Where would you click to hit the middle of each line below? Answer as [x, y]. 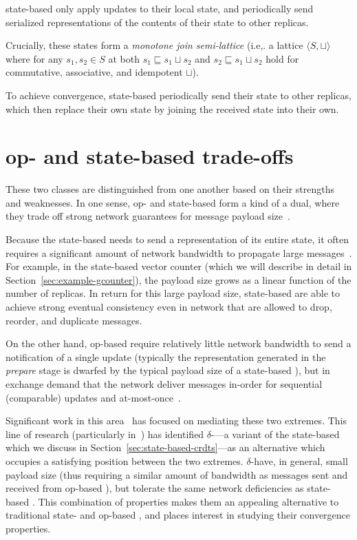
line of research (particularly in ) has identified [105, 434]
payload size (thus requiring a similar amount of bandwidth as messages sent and [177, 474]
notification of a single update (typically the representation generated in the [166, 356]
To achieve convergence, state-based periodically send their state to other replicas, [178, 95]
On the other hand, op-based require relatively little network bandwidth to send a [178, 343]
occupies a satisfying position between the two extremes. [125, 460]
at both [124, 58]
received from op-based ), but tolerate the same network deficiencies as [155, 488]
